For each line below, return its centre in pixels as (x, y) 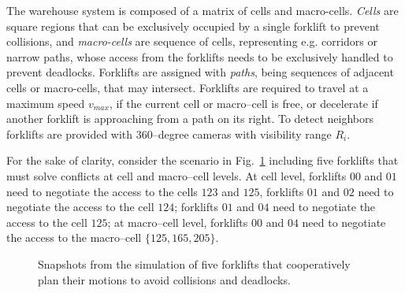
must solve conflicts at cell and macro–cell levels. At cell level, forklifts (176, 175)
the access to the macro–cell (74, 237)
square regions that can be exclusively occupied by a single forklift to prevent (193, 26)
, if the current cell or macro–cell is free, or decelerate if (243, 103)
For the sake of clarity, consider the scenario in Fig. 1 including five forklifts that (202, 160)
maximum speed (46, 103)
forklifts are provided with (70, 134)
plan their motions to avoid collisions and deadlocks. (164, 279)
